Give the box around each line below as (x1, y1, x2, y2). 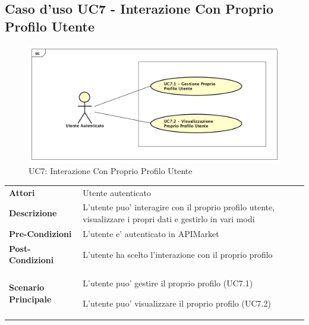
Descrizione (9, 207, 57, 219)
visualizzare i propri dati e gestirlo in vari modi (83, 213, 255, 225)
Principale (9, 292, 52, 305)
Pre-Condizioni (9, 227, 72, 239)
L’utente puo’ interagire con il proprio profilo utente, (83, 201, 275, 213)
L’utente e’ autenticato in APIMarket (83, 227, 219, 239)
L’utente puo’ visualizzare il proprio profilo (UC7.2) (83, 296, 271, 309)
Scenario (9, 281, 45, 294)
